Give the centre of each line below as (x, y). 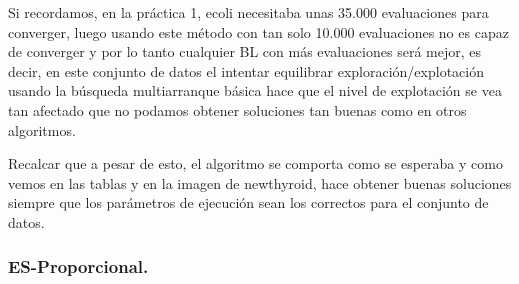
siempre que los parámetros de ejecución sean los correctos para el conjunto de (248, 202)
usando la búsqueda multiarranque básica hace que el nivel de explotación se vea (255, 90)
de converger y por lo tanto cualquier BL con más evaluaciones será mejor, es (244, 51)
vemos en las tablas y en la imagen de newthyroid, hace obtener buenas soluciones (260, 182)
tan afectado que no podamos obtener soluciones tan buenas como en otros (237, 109)
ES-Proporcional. (78, 266)
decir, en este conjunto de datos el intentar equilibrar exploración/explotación (246, 70)
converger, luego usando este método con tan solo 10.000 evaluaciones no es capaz (258, 31)
